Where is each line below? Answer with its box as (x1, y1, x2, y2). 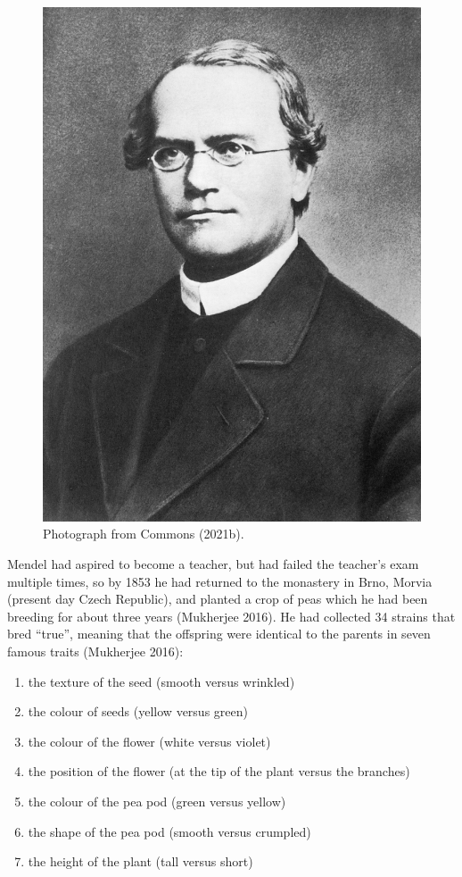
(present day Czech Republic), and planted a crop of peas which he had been (7, 589, 428, 608)
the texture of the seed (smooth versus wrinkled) (28, 672, 295, 690)
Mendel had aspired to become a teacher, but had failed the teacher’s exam (7, 555, 419, 573)
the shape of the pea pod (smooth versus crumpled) (28, 822, 311, 840)
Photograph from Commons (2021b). (43, 524, 244, 543)
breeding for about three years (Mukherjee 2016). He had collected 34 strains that (7, 606, 456, 625)
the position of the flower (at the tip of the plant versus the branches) (28, 762, 410, 781)
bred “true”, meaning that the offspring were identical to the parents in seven (7, 624, 431, 643)
